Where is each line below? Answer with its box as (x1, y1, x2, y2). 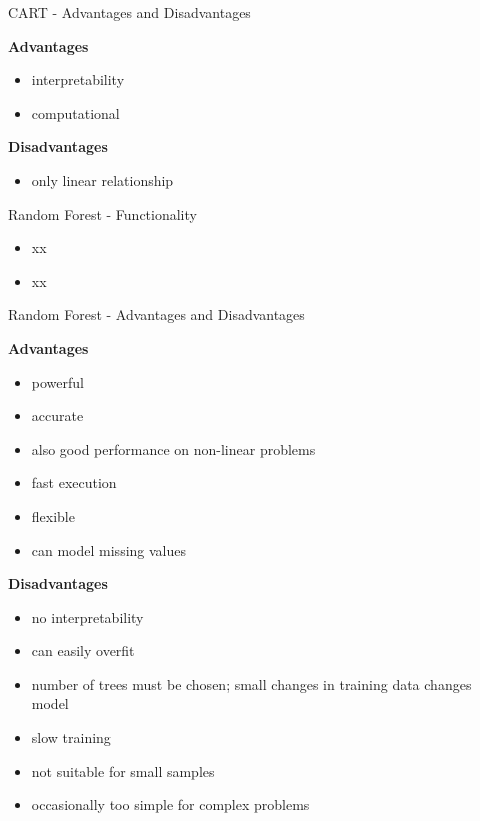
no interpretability (31, 606, 144, 627)
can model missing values (31, 539, 187, 560)
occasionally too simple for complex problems (31, 794, 310, 815)
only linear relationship (31, 169, 174, 190)
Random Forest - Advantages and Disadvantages (8, 304, 305, 325)
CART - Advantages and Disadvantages (8, 2, 251, 22)
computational (31, 102, 120, 123)
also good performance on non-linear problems (31, 438, 316, 459)
